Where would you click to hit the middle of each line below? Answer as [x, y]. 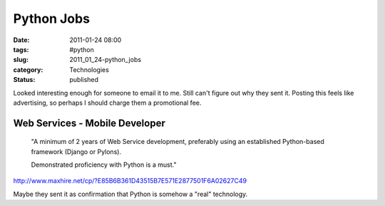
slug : [21, 60]
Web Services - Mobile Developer [89, 123]
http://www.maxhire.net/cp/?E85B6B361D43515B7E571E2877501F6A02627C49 [130, 181]
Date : [21, 40]
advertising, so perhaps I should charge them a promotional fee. [107, 103]
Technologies [89, 69]
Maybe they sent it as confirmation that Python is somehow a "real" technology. [130, 194]
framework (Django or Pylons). [76, 151]
